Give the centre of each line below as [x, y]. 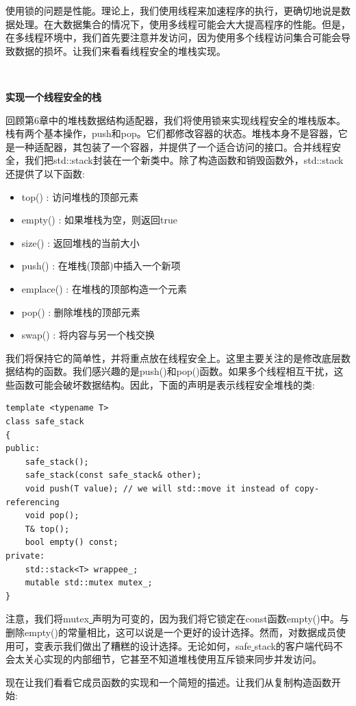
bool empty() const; [72, 543]
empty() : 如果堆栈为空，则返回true [99, 220]
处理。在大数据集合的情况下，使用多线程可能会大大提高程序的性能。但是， [182, 24]
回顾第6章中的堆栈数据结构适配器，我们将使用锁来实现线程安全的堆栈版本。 [176, 120]
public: [23, 449]
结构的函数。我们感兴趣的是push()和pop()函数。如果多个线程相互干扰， [174, 371]
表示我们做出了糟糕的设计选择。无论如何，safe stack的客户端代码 [188, 645]
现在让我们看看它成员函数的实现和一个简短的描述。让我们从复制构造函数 [168, 682]
